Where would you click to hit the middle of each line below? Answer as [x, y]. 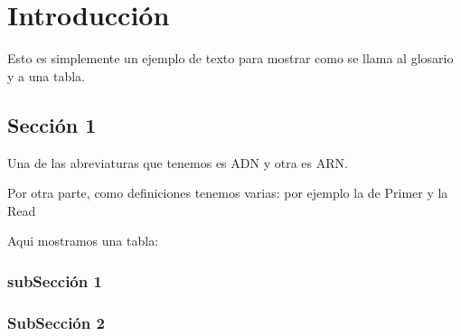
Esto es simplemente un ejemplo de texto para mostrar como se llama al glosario [230, 58]
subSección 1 [55, 280]
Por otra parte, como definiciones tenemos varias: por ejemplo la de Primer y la [228, 193]
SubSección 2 [56, 322]
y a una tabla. [46, 75]
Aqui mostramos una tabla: [83, 241]
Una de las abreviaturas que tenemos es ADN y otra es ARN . [178, 162]
